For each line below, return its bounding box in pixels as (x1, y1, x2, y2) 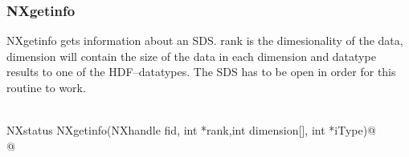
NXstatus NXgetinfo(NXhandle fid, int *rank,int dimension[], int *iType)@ (6, 122, 377, 139)
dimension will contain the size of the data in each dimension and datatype (6, 47, 376, 64)
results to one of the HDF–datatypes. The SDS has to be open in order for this (6, 63, 396, 80)
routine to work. (6, 79, 86, 95)
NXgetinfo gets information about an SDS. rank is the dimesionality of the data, (6, 32, 403, 49)
